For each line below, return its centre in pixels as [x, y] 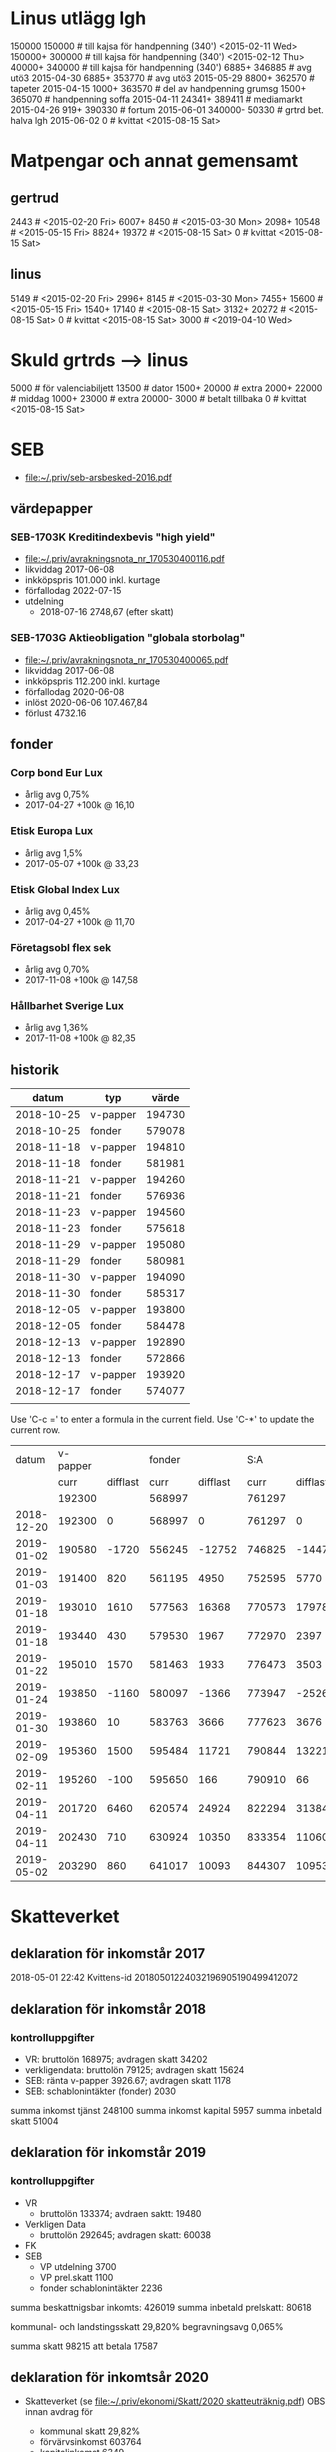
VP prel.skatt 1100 [76, 2277]
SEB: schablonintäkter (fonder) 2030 [100, 2091]
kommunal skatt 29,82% [90, 2431]
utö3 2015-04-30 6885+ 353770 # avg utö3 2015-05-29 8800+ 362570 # [162, 78]
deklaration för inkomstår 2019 [108, 2152]
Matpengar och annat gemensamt [154, 161]
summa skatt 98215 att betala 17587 [84, 2346]
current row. [35, 1430]
